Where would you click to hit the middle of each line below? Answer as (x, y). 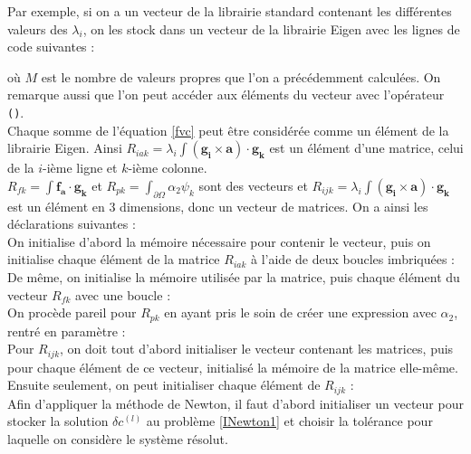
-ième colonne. (168, 168)
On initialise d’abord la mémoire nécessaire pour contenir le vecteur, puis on (219, 241)
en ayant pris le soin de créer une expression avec (300, 312)
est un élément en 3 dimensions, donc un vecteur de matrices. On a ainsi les (218, 206)
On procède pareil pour (72, 312)
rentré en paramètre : (67, 331)
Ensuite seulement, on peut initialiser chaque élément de (164, 385)
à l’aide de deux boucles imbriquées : (353, 259)
